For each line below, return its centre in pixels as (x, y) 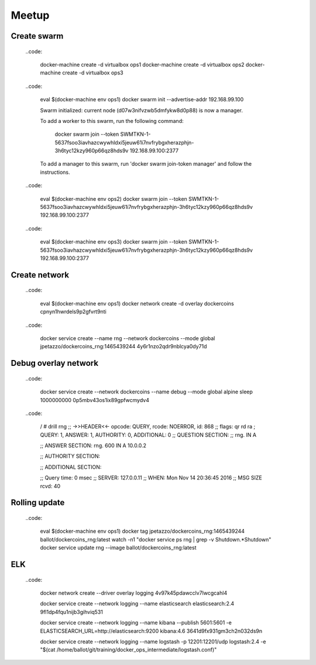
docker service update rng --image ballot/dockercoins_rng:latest (118, 548)
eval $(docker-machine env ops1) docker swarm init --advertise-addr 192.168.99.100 (142, 100)
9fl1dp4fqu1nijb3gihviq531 (72, 612)
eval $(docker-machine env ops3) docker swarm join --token (114, 242)
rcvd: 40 (50, 486)
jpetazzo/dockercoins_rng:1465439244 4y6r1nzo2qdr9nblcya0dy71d (123, 347)
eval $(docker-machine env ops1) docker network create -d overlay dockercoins (137, 303)
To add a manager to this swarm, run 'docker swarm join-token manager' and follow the (146, 164)
